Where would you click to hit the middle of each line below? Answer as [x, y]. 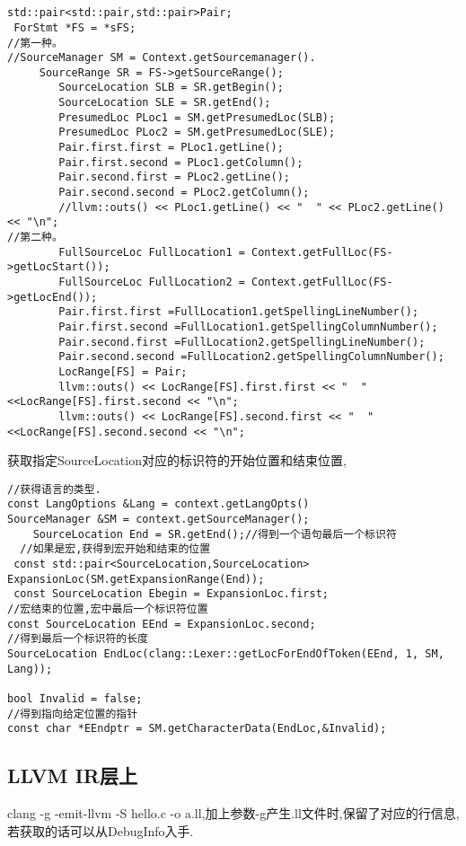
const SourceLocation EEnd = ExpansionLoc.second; [162, 624]
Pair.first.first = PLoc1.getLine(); [171, 148]
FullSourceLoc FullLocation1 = [152, 252]
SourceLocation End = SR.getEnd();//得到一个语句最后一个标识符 [215, 534]
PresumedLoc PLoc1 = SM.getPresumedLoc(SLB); [197, 117]
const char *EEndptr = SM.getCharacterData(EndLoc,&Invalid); [197, 729]
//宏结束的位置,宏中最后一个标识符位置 [108, 609]
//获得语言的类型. [54, 489]
